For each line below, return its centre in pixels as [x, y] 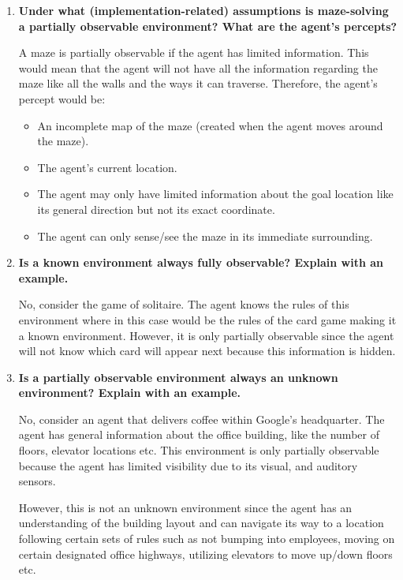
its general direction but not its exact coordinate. [156, 209]
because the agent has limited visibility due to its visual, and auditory [188, 465]
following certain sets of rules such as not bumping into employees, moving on [207, 539]
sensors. [37, 481]
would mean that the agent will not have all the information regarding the [198, 67]
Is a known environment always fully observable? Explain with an [201, 262]
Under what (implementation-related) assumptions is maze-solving [203, 10]
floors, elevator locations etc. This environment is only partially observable [199, 450]
